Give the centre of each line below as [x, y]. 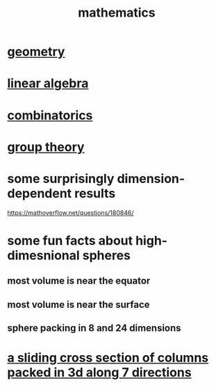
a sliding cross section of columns [108, 358]
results [95, 193]
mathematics [117, 13]
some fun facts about [70, 240]
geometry [36, 52]
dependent [40, 193]
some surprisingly [61, 179]
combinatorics [50, 115]
